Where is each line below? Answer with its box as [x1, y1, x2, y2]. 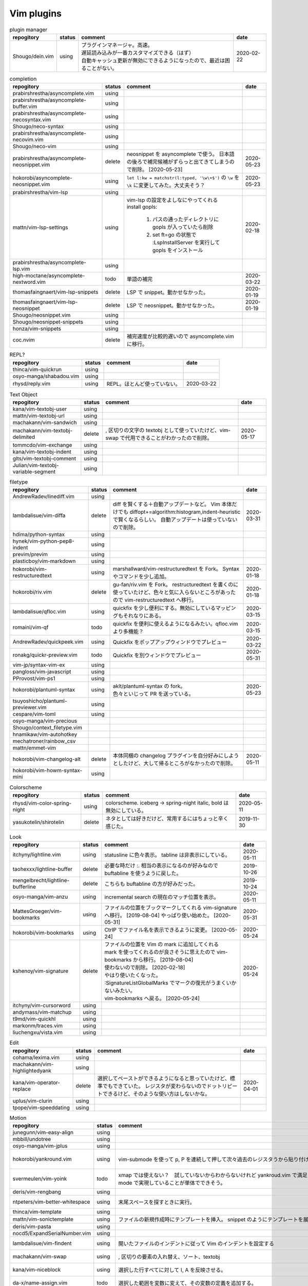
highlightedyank [12, 1067, 51, 1074]
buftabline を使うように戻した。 [104, 870, 182, 877]
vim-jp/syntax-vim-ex [12, 662, 65, 669]
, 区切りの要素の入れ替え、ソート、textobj [118, 1253, 220, 1260]
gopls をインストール [152, 247, 203, 254]
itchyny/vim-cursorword [12, 1002, 71, 1009]
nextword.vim [12, 278, 46, 285]
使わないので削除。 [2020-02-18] [104, 964, 185, 971]
